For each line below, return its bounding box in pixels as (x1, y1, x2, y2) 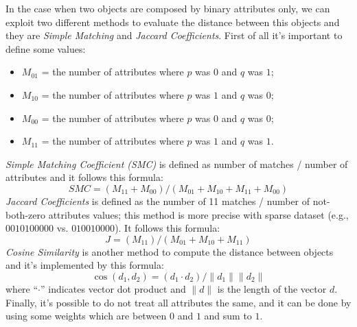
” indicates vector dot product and (41, 281, 186, 295)
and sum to (204, 308, 252, 323)
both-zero (5, 207, 45, 221)
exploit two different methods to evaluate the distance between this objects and (5, 14, 340, 29)
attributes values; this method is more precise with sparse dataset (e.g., (48, 207, 349, 221)
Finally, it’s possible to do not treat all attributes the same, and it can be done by (5, 295, 352, 309)
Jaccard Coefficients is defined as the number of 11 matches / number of (5, 193, 310, 208)
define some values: (5, 41, 86, 56)
